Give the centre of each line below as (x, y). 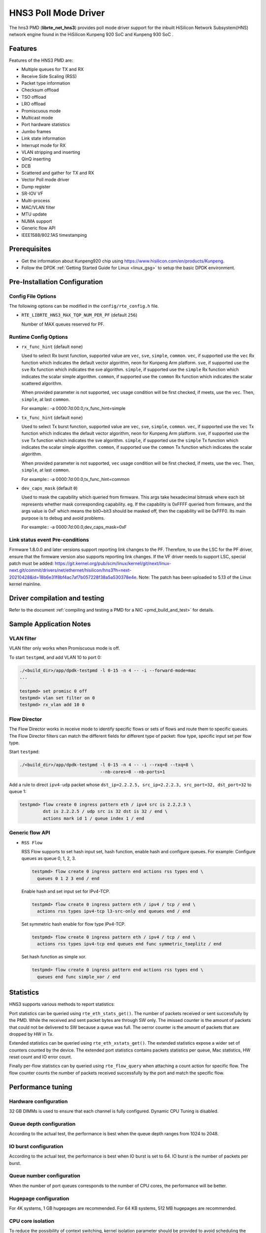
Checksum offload (40, 90)
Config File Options (33, 296)
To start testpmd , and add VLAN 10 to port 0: (55, 657)
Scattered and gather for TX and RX (58, 173)
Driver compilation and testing (57, 598)
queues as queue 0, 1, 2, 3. (49, 859)
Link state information (44, 139)
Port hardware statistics (46, 125)
